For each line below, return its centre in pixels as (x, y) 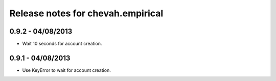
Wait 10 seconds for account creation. (62, 44)
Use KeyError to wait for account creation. (66, 70)
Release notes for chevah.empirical (86, 13)
